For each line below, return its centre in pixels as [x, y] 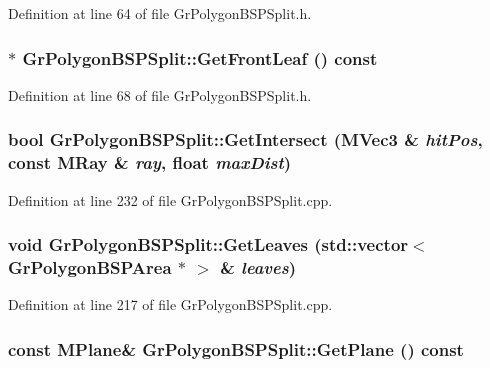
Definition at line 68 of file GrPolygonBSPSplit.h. [160, 94]
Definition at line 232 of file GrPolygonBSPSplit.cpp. [170, 199]
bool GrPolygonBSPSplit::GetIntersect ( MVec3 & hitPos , [245, 139]
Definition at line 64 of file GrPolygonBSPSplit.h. [160, 13]
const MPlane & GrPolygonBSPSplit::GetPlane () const [236, 348]
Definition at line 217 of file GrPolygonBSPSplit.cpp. [170, 304]
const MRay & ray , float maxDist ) [150, 162]
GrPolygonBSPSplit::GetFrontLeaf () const [200, 57]
